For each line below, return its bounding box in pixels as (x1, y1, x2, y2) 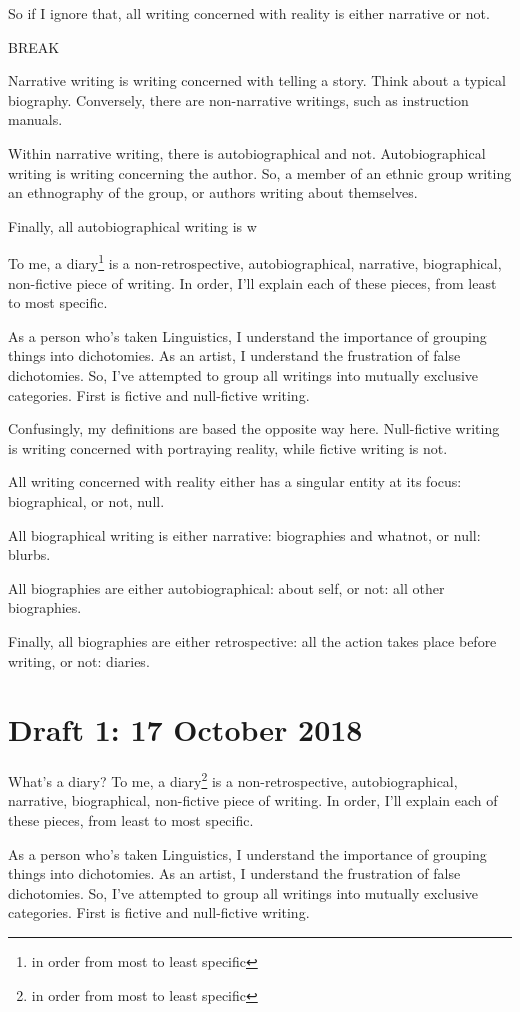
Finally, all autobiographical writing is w (8, 215, 257, 236)
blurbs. (8, 544, 51, 565)
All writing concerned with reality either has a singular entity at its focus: (8, 471, 462, 492)
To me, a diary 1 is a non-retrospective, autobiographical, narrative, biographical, (8, 250, 502, 273)
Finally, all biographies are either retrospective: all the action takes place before (8, 630, 497, 651)
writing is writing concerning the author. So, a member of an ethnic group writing (8, 162, 512, 183)
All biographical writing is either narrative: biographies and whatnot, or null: (8, 524, 481, 545)
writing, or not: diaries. (8, 650, 150, 671)
